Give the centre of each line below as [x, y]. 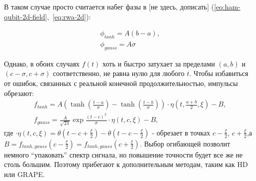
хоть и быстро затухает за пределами [159, 63]
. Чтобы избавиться [219, 73]
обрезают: [19, 93]
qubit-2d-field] [26, 16]
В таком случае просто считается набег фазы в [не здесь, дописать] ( [109, 6]
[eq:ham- [227, 6]
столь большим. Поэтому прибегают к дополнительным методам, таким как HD [126, 164]
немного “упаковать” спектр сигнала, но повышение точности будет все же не [123, 154]
